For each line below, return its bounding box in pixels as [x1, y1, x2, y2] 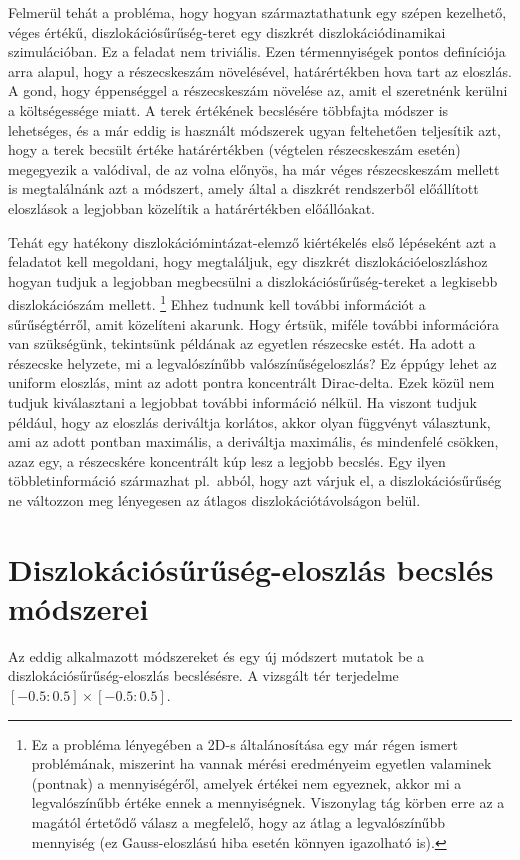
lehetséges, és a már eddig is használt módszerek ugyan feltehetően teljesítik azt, [8, 119, 501, 140]
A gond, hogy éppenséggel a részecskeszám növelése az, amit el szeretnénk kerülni [8, 80, 508, 101]
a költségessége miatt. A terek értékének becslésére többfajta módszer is [8, 99, 449, 120]
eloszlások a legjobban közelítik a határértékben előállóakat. [8, 197, 375, 218]
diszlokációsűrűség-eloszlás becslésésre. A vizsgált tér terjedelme [8, 665, 399, 686]
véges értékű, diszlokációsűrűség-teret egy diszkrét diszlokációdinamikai [8, 21, 446, 42]
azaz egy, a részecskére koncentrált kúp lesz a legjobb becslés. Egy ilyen [8, 450, 446, 471]
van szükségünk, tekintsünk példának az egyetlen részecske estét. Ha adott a [8, 333, 476, 354]
